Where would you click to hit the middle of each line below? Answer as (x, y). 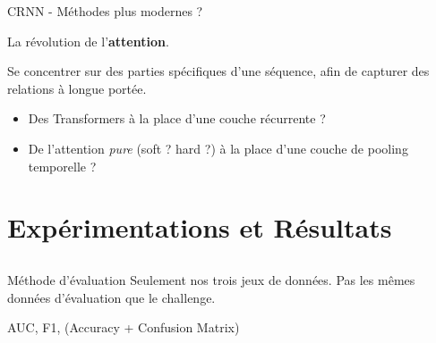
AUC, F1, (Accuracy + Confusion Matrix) (124, 327)
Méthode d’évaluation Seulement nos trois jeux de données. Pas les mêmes (211, 279)
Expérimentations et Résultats (200, 227)
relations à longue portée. (77, 88)
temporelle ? (62, 166)
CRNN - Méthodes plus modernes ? (105, 11)
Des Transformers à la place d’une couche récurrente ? (177, 118)
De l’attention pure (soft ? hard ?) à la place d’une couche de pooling (218, 148)
